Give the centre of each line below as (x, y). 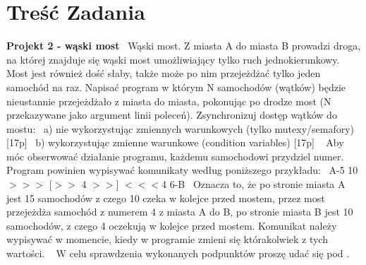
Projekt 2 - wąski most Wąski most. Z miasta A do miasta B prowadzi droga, (184, 46)
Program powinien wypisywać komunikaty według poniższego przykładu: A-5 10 (182, 170)
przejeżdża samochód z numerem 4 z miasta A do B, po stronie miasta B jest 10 (180, 212)
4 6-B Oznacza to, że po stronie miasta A (254, 184)
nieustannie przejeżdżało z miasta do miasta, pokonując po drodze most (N (169, 101)
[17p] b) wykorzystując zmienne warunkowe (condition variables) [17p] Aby (175, 142)
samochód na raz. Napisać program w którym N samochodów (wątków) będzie (176, 87)
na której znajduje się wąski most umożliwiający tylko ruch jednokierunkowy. (173, 59)
